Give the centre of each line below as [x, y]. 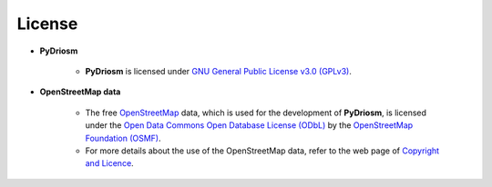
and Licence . [109, 163]
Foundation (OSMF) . [123, 138]
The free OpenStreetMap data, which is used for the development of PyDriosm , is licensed [256, 113]
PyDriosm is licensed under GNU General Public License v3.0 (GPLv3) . [219, 71]
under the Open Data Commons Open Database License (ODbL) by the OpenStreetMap [249, 125]
